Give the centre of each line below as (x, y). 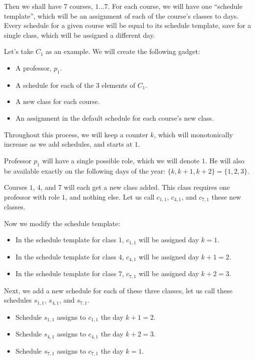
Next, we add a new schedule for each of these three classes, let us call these (118, 290)
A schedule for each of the (54, 85)
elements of (118, 85)
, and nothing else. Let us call (110, 196)
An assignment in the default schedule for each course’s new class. (115, 117)
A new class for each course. (58, 101)
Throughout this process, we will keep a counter (76, 134)
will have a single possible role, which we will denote (121, 160)
